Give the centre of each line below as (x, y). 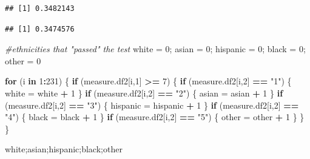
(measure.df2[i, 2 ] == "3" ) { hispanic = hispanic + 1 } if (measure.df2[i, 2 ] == (152, 105)
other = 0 (23, 60)
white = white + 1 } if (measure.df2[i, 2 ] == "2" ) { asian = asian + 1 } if (144, 93)
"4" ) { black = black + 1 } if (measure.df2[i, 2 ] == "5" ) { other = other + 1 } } (155, 117)
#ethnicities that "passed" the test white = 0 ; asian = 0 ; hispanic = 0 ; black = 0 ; (155, 49)
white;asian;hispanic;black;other (64, 149)
